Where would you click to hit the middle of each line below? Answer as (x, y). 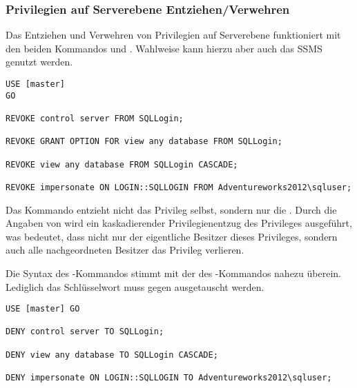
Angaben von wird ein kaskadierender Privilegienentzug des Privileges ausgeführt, (179, 223)
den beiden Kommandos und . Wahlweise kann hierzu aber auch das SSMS (164, 48)
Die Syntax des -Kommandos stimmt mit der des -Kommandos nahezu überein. (173, 273)
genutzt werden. (39, 62)
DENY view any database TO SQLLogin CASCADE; (112, 355)
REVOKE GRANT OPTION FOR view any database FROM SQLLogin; (144, 142)
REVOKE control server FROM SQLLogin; (95, 118)
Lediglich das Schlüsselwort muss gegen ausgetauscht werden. (135, 286)
